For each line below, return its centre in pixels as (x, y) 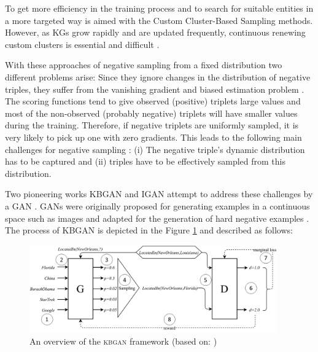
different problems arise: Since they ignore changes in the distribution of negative (158, 76)
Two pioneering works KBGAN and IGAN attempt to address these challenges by (159, 194)
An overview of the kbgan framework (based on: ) (123, 341)
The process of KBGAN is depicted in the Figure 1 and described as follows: (149, 230)
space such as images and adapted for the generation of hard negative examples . (157, 218)
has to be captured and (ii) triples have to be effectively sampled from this (145, 161)
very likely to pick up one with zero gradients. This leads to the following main (153, 137)
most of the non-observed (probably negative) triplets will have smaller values (151, 113)
